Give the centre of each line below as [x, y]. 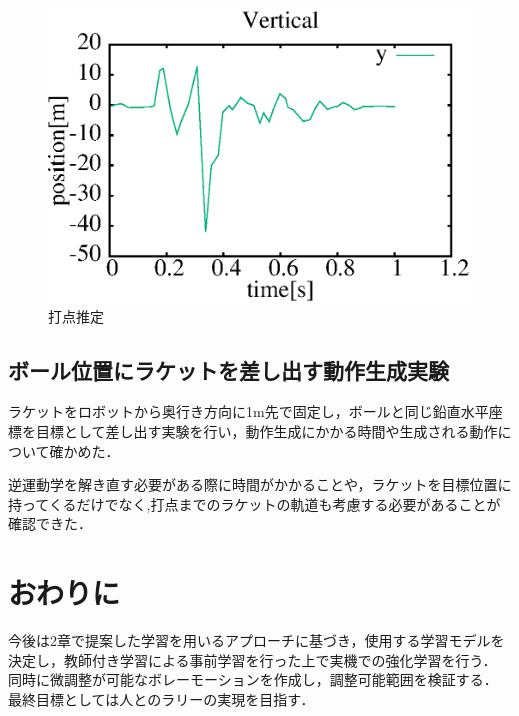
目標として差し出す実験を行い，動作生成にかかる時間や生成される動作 [266, 430]
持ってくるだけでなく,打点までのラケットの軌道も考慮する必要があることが [254, 503]
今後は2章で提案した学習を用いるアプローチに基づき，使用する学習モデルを [256, 640]
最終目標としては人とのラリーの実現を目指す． [161, 698]
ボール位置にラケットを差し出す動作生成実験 [228, 369]
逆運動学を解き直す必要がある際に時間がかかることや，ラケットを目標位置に [260, 484]
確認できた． [50, 523]
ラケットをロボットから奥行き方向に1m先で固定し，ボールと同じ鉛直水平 [248, 411]
